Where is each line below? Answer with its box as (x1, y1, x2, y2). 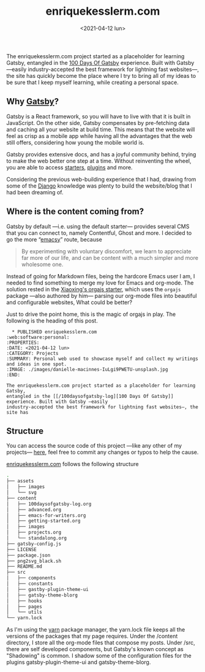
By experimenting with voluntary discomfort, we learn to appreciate (21, 247, 192, 255)
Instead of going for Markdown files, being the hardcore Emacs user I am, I (6, 272, 195, 280)
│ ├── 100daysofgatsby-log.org (6, 501, 92, 507)
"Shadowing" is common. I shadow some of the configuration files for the (6, 652, 192, 660)
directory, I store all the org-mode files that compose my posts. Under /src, (6, 639, 196, 646)
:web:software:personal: (6, 334, 70, 340)
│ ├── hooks (6, 598, 43, 604)
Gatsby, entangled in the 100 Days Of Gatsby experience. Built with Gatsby (6, 59, 195, 66)
